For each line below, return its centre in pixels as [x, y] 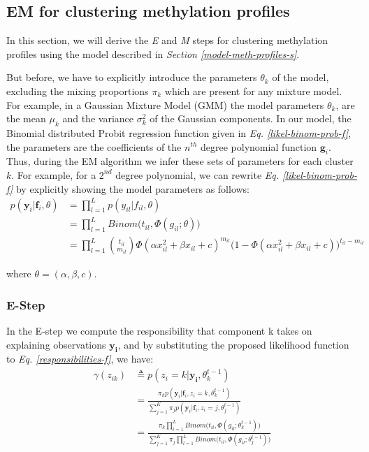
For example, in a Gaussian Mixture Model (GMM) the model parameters [165, 104]
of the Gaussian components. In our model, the [251, 118]
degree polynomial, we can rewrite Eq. [197, 174]
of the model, [301, 77]
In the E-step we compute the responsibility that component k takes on [159, 331]
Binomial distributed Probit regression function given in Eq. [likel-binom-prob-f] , [179, 132]
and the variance [98, 118]
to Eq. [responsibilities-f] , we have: [80, 359]
